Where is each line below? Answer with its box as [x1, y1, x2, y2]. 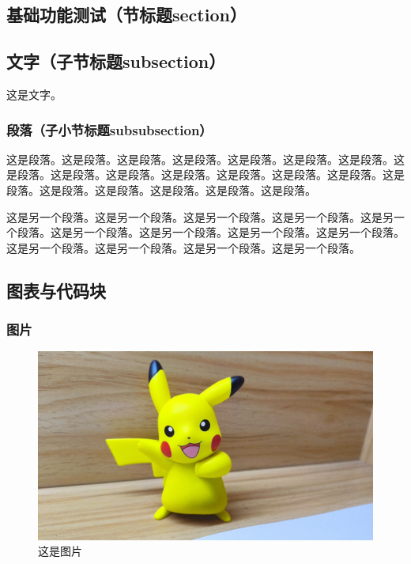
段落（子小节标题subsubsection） [6, 119, 213, 139]
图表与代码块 [6, 278, 106, 302]
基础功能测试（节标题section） [6, 2, 247, 27]
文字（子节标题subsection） [6, 49, 226, 74]
